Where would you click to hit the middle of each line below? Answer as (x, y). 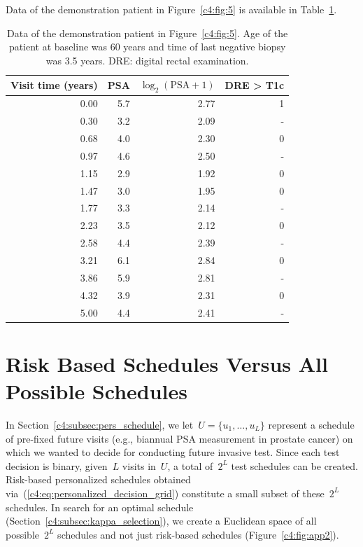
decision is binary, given (57, 465)
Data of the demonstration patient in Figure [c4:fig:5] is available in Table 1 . (171, 9)
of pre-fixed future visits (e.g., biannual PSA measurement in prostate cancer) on (179, 438)
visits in (139, 465)
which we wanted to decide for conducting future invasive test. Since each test (173, 452)
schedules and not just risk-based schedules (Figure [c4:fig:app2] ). (198, 534)
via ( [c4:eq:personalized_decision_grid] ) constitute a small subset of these (165, 493)
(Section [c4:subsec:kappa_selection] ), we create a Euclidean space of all (161, 521)
